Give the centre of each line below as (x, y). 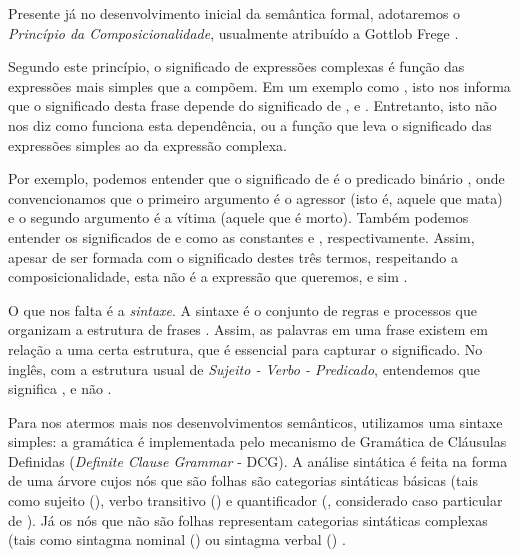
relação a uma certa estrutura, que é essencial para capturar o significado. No (245, 348)
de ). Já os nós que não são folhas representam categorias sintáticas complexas (248, 519)
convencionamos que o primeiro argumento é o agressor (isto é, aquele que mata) (255, 197)
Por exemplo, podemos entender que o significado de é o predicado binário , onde (256, 178)
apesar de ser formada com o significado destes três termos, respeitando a (233, 256)
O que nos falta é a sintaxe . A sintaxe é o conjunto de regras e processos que (242, 309)
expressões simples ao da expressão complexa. (148, 144)
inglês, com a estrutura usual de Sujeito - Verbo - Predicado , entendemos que (244, 368)
